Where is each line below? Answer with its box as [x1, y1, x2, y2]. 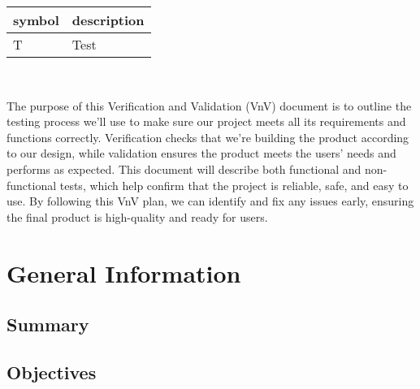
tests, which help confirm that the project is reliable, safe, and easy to [59, 176, 409, 193]
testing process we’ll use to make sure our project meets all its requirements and [6, 113, 406, 130]
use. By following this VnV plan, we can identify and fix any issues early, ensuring [6, 192, 414, 210]
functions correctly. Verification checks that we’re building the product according [6, 128, 409, 145]
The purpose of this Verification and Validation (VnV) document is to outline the [6, 97, 412, 114]
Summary [6, 312, 89, 337]
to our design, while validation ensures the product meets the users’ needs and [6, 145, 396, 162]
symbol [13, 11, 59, 29]
